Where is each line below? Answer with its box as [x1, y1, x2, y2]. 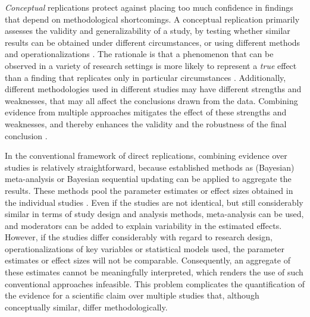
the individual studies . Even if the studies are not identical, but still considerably [5, 196, 303, 208]
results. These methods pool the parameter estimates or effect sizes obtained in [5, 184, 293, 196]
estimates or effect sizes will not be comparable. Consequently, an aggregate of [5, 254, 290, 266]
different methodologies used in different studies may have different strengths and [5, 83, 302, 95]
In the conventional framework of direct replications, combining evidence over [5, 149, 287, 162]
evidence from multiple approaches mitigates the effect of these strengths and [5, 106, 287, 118]
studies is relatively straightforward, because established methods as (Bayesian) [5, 161, 295, 173]
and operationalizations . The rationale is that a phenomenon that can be [5, 48, 274, 60]
